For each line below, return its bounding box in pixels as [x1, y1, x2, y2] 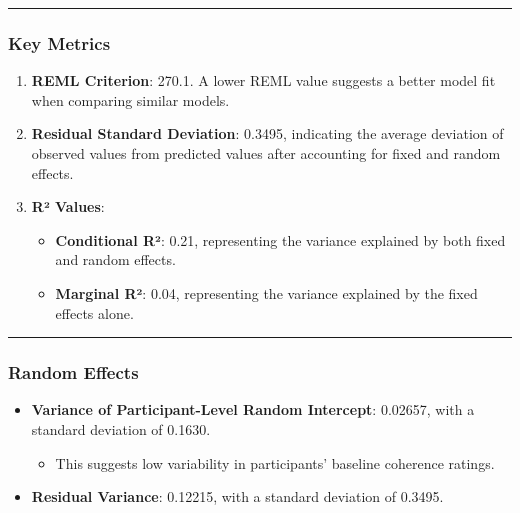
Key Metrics [8, 30, 111, 55]
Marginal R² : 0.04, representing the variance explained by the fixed [55, 282, 478, 303]
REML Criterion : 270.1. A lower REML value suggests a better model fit [31, 70, 496, 91]
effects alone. [55, 302, 134, 323]
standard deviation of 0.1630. [31, 418, 211, 439]
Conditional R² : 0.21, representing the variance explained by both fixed [55, 229, 506, 250]
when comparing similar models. [31, 89, 230, 110]
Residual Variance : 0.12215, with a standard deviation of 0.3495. [31, 486, 444, 507]
